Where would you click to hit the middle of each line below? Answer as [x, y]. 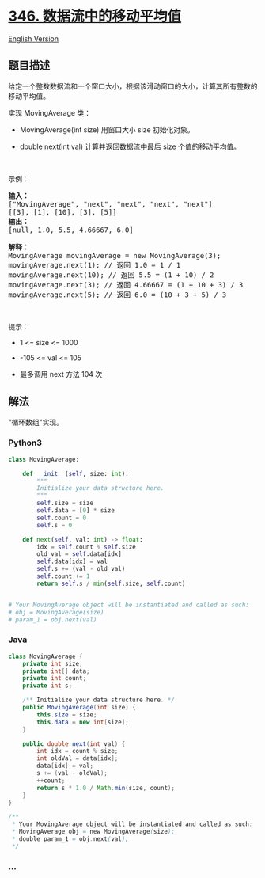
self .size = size [65, 504]
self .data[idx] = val [72, 562]
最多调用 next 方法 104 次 [61, 374]
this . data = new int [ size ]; [83, 722]
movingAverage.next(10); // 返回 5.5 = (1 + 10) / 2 [111, 275]
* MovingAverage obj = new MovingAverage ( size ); [93, 832]
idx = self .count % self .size [86, 547]
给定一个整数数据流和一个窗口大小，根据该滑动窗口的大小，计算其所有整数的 [133, 86]
